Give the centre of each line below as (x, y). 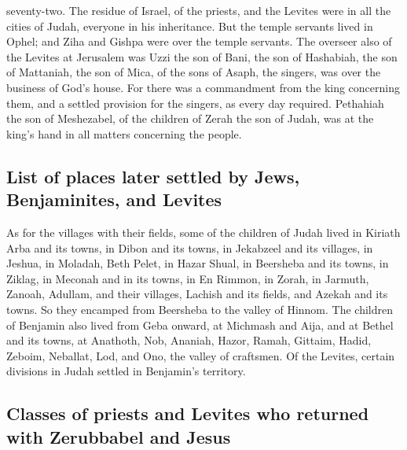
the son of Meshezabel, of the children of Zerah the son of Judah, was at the (190, 118)
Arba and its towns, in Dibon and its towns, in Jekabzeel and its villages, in (190, 247)
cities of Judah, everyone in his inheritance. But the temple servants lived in (190, 26)
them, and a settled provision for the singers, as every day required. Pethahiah (195, 103)
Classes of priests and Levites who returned (188, 413)
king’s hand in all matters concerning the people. (124, 133)
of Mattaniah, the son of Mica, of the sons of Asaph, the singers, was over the (194, 72)
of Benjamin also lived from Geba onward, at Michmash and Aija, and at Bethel (200, 325)
